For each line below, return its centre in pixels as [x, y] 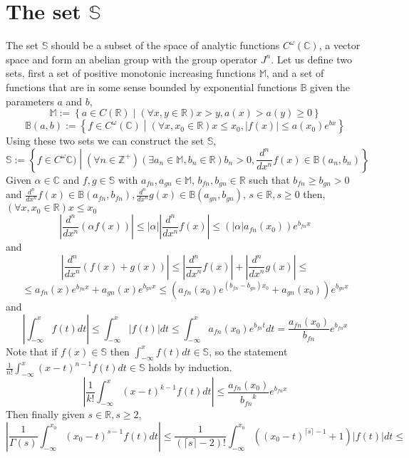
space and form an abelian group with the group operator [132, 59]
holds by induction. [190, 367]
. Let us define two [311, 59]
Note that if [32, 351]
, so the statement [248, 351]
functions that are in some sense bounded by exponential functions [151, 87]
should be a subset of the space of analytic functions [165, 45]
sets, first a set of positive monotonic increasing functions [131, 73]
